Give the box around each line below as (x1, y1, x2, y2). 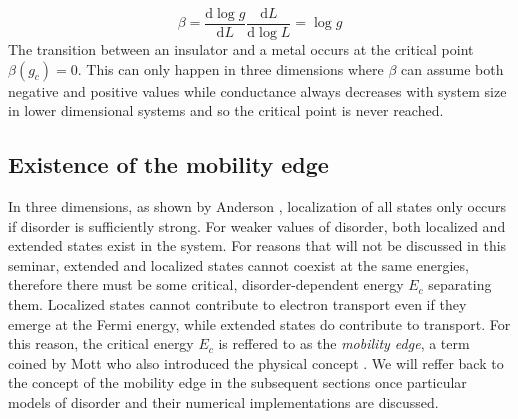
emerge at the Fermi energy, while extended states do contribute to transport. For (8, 313, 511, 334)
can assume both (401, 58, 504, 79)
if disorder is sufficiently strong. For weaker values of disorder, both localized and (8, 215, 506, 236)
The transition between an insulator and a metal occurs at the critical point (8, 39, 474, 60)
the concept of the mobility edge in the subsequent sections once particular (8, 372, 467, 393)
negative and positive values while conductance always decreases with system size (8, 80, 507, 101)
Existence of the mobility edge (8, 149, 329, 180)
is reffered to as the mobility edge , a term (218, 333, 470, 354)
